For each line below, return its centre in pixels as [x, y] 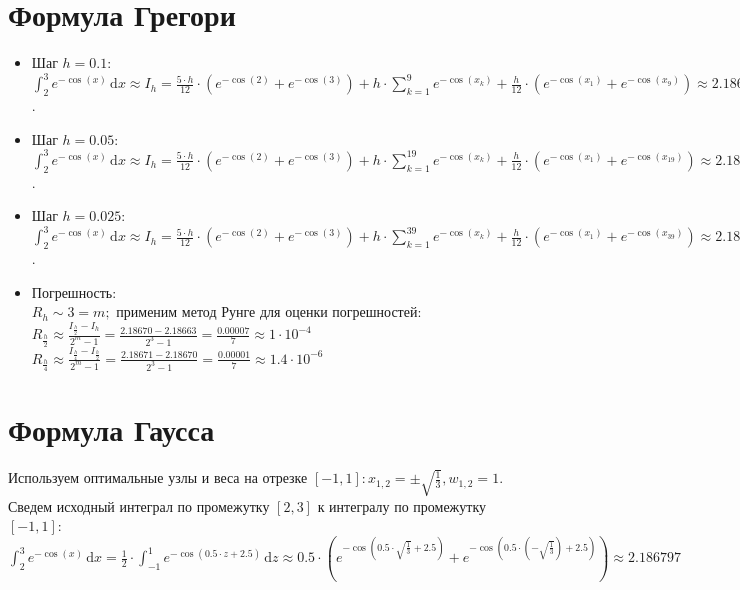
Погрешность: [74, 291]
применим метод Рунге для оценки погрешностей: [269, 311]
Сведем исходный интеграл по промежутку [139, 505]
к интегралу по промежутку [401, 505]
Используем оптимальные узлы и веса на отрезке [158, 477]
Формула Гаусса [111, 429]
